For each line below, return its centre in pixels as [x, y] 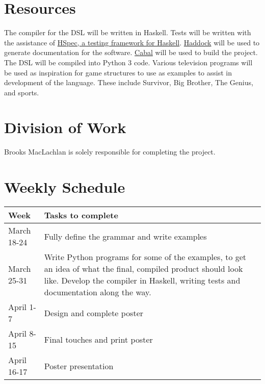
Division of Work [65, 127]
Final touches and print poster [98, 339]
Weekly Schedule [65, 187]
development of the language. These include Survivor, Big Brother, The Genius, [129, 82]
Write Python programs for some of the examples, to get [145, 257]
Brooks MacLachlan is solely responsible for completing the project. [110, 152]
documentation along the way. [98, 292]
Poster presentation [79, 366]
